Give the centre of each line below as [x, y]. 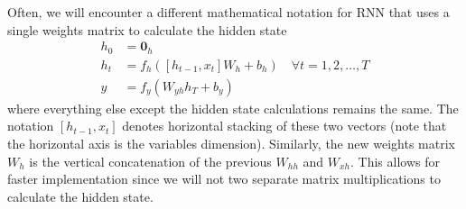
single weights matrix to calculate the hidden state [147, 29]
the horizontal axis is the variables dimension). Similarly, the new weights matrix [231, 143]
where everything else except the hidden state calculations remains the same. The [233, 108]
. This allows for [395, 161]
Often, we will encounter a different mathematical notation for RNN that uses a [228, 12]
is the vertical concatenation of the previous [150, 161]
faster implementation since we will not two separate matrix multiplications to [224, 179]
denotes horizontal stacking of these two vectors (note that [284, 126]
